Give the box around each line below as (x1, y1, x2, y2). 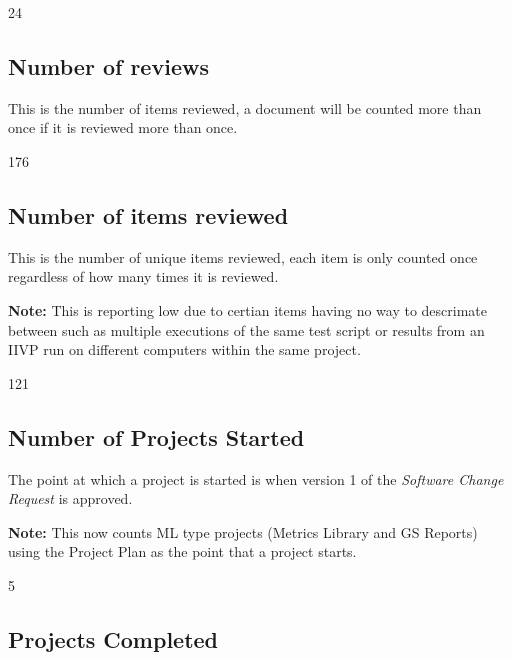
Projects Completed (8, 623, 219, 654)
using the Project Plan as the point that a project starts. (8, 541, 357, 562)
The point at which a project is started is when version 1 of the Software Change (8, 468, 504, 489)
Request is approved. (8, 488, 133, 509)
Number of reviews (8, 50, 209, 81)
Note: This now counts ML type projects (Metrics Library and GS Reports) (8, 521, 478, 542)
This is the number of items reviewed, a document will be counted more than (8, 97, 482, 118)
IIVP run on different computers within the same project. (8, 339, 361, 360)
